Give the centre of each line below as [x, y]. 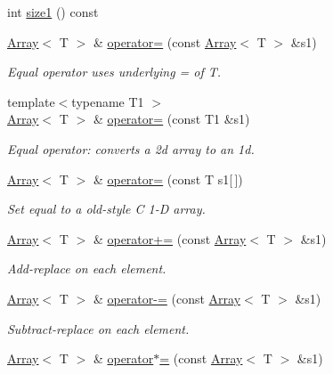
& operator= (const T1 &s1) [171, 119]
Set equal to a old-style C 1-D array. [106, 209]
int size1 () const [53, 12]
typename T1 [108, 101]
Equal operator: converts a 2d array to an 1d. [131, 148]
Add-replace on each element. [87, 268]
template [31, 101]
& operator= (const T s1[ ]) [168, 179]
